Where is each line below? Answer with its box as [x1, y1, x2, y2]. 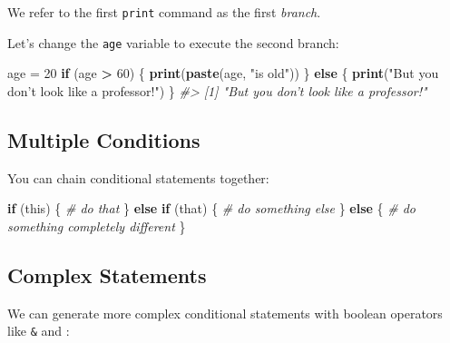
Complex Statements [7, 260, 207, 289]
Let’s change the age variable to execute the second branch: [7, 33, 339, 52]
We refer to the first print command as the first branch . [7, 3, 321, 21]
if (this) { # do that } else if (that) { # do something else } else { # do [7, 199, 416, 218]
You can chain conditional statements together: [7, 168, 269, 187]
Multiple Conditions [7, 125, 201, 153]
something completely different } [7, 216, 186, 235]
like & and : [7, 321, 70, 340]
